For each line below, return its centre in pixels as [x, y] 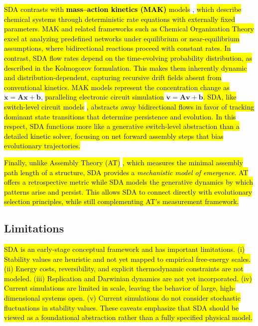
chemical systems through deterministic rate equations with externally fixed [120, 19]
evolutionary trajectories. [42, 146]
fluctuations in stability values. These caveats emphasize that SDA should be [122, 307]
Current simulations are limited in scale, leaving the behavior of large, [111, 288]
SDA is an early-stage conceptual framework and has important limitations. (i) [125, 249]
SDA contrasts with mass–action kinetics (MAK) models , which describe [123, 9]
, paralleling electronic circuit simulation [102, 97]
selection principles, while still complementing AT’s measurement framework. [122, 201]
